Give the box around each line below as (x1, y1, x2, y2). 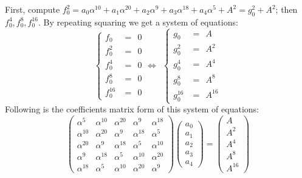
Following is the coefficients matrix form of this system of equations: (5, 103, 259, 115)
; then (275, 3, 298, 15)
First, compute (5, 3, 60, 15)
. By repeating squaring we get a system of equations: (38, 15, 238, 28)
